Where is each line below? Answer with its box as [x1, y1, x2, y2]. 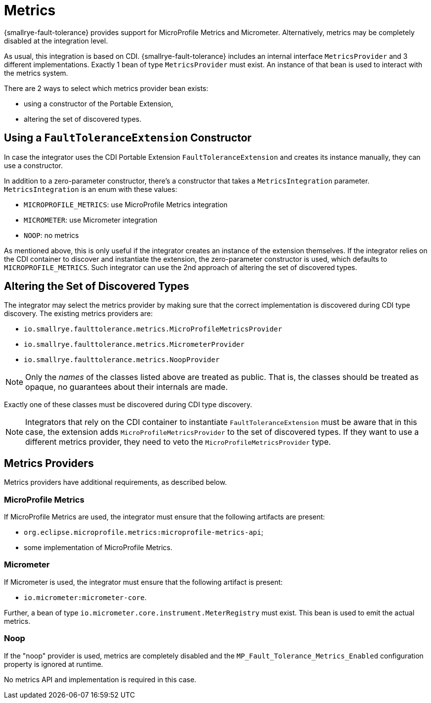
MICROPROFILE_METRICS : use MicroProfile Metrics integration [24, 200, 228, 209]
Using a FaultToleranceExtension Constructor [4, 132, 252, 144]
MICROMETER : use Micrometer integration [24, 215, 158, 224]
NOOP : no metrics [24, 231, 79, 239]
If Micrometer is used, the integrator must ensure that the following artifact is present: [4, 577, 283, 586]
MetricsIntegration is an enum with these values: [4, 185, 177, 193]
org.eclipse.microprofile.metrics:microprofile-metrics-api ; [24, 528, 263, 537]
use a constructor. [4, 161, 63, 170]
